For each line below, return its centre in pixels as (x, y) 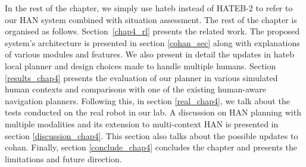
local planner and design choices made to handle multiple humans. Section (140, 65)
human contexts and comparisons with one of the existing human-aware (136, 89)
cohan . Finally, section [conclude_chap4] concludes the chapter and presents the (151, 147)
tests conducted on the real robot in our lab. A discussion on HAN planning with (153, 112)
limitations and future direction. (63, 158)
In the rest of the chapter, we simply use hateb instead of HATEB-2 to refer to (149, 8)
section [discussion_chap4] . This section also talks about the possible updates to (152, 135)
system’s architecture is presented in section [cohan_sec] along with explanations (152, 42)
